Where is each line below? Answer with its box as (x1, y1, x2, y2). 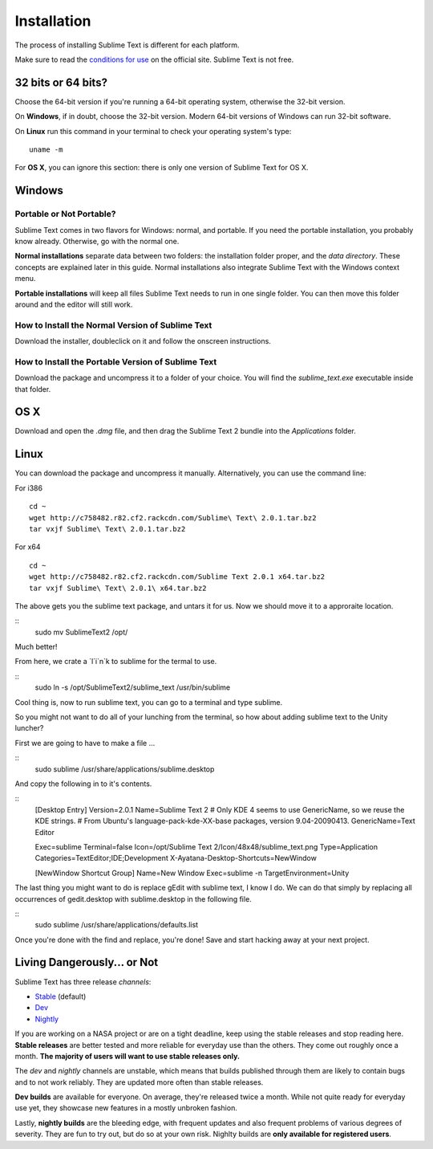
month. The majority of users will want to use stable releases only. (14, 1051, 241, 1061)
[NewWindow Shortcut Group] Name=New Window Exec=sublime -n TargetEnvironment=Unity (34, 868, 350, 878)
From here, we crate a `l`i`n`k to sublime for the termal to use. (14, 657, 217, 666)
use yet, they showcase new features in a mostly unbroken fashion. (14, 1103, 238, 1113)
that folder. (14, 384, 51, 393)
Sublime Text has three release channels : (14, 976, 152, 987)
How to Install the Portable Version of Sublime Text (14, 356, 217, 367)
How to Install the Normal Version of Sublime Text (14, 320, 212, 331)
